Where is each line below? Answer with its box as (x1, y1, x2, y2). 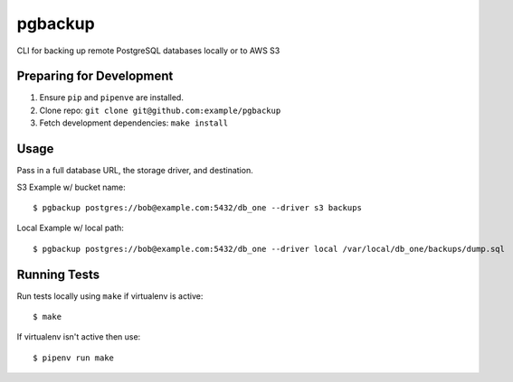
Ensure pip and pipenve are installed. (39, 92, 185, 103)
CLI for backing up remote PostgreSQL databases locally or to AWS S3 (16, 45, 280, 56)
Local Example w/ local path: (16, 222, 124, 234)
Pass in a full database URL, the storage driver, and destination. (16, 165, 253, 176)
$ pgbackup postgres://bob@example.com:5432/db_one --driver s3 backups (33, 202, 362, 212)
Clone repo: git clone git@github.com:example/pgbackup (39, 105, 281, 116)
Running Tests (16, 266, 100, 282)
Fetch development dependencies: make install (39, 117, 229, 128)
